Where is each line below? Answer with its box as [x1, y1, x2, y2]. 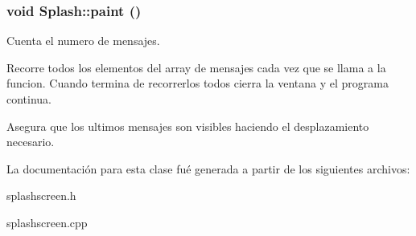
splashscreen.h [6, 187, 76, 204]
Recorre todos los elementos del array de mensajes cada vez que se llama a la [6, 59, 386, 75]
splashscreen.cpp [6, 214, 88, 230]
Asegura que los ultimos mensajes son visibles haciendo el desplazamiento [6, 117, 369, 134]
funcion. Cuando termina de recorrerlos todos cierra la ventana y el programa [6, 75, 389, 92]
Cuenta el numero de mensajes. [6, 32, 160, 49]
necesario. [6, 133, 55, 150]
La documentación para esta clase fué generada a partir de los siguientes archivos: [6, 160, 410, 177]
